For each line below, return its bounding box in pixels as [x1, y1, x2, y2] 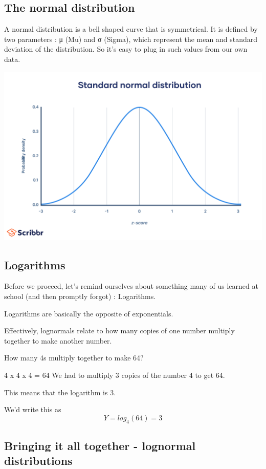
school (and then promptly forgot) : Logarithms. [4, 291, 156, 301]
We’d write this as [4, 404, 61, 415]
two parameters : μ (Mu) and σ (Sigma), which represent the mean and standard [4, 33, 257, 44]
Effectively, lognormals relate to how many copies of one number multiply [4, 325, 235, 336]
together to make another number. [4, 335, 112, 346]
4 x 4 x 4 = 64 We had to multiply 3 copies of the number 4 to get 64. [4, 369, 225, 380]
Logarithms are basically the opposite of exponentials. [4, 308, 173, 318]
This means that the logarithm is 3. [4, 387, 116, 397]
